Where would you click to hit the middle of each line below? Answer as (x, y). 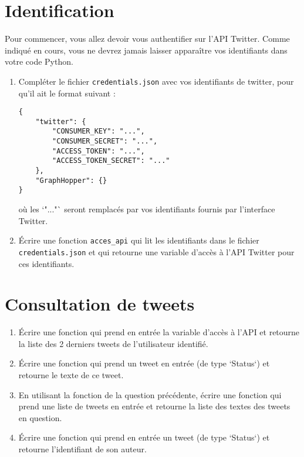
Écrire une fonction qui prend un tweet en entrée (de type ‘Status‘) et (144, 363)
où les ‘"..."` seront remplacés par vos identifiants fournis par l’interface (147, 209)
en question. (40, 417)
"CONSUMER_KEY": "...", (99, 131)
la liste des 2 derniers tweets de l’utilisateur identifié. (113, 343)
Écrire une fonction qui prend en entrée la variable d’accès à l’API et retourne (159, 332)
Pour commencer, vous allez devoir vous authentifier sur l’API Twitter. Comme (147, 39)
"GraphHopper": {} (71, 180)
